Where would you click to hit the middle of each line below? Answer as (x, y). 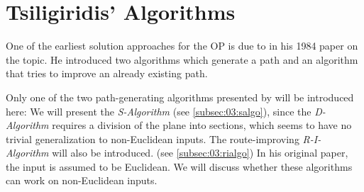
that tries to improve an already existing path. (107, 73)
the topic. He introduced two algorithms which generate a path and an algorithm (182, 59)
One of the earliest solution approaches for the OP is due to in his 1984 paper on (182, 46)
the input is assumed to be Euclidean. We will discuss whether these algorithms (179, 166)
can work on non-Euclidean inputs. (82, 180)
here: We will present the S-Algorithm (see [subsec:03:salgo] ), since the (159, 111)
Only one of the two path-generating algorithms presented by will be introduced (180, 97)
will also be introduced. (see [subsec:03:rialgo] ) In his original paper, (200, 153)
